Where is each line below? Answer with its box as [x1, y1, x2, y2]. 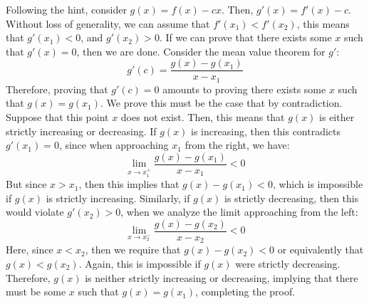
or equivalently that [277, 242, 364, 257]
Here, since [6, 242, 53, 257]
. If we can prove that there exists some [159, 30, 332, 45]
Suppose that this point [6, 110, 109, 125]
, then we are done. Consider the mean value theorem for [76, 43, 326, 58]
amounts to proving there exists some [162, 81, 326, 96]
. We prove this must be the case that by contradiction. [100, 95, 343, 110]
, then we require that [85, 242, 181, 257]
